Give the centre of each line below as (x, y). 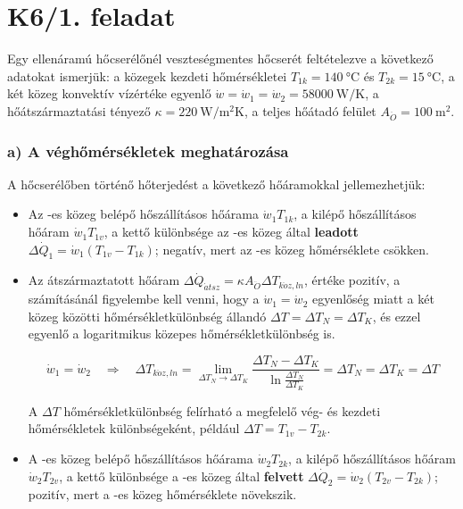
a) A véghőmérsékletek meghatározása (148, 150)
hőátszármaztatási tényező (79, 110)
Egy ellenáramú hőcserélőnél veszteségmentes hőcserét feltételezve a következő (220, 58)
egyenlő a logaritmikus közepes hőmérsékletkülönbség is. (182, 334)
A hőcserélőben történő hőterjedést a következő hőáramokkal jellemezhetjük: (216, 184)
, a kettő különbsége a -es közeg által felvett (182, 476)
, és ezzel (397, 316)
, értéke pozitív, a (352, 280)
